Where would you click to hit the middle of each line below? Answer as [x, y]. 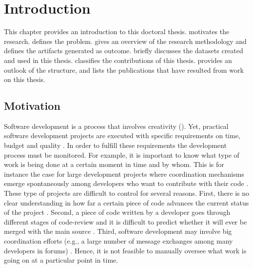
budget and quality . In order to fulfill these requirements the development [115, 145]
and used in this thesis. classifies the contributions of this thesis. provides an [118, 60]
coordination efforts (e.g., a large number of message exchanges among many [118, 241]
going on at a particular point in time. [61, 260]
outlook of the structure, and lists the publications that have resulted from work [124, 70]
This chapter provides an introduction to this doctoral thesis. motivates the [117, 31]
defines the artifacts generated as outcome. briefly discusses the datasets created [124, 51]
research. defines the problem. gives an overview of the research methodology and [125, 41]
